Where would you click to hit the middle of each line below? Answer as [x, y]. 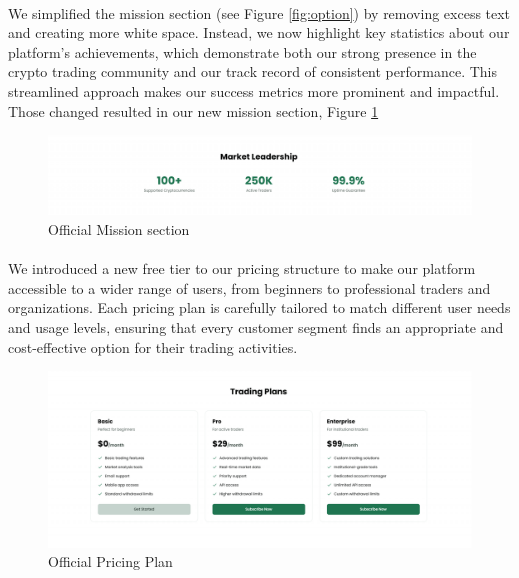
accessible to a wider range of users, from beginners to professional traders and [249, 287]
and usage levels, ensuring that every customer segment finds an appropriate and [256, 327]
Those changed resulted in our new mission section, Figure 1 [193, 110]
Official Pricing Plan [110, 561]
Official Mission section [119, 229]
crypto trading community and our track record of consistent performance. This [253, 71]
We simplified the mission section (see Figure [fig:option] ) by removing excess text [259, 12]
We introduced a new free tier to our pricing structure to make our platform [242, 268]
